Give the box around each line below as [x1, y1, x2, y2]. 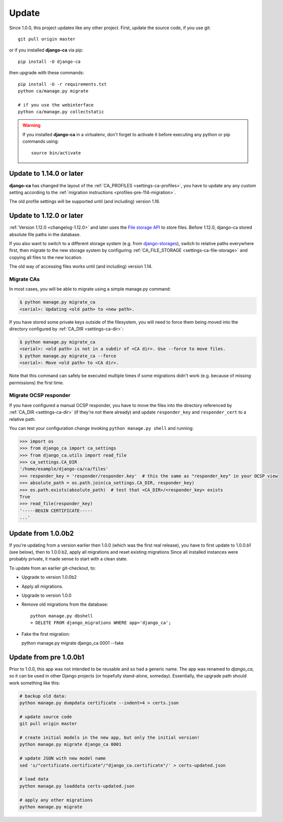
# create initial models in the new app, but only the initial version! [19, 735, 200, 740]
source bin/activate [31, 150, 81, 155]
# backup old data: [19, 693, 67, 699]
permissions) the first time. [9, 379, 64, 386]
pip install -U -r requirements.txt [18, 81, 107, 87]
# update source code [19, 714, 72, 719]
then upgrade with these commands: [9, 70, 84, 76]
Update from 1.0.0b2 [9, 529, 74, 537]
